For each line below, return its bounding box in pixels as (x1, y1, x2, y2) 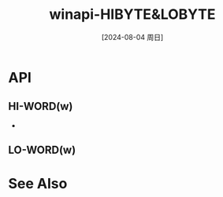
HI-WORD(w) (8, 100, 73, 113)
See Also (8, 175, 68, 193)
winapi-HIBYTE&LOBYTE (49, 5, 216, 24)
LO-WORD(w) (8, 144, 76, 157)
